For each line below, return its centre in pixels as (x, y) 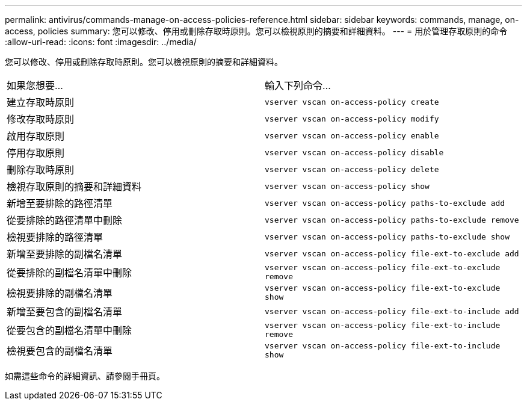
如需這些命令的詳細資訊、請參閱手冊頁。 (85, 376)
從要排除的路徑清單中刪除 (65, 220)
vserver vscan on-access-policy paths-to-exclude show (387, 237)
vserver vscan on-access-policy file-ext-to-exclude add (392, 253)
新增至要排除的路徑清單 (60, 203)
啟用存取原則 (36, 136)
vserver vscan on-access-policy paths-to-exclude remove (392, 220)
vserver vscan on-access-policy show (347, 186)
